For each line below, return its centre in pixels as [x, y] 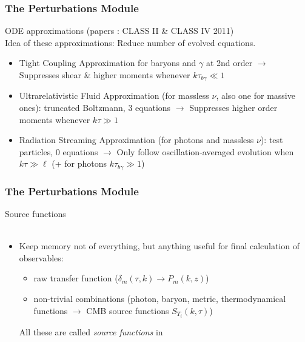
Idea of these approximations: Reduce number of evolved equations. [130, 42]
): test [272, 140]
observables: [41, 257]
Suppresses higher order [233, 108]
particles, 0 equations [59, 151]
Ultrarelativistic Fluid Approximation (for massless [114, 96]
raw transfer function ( [76, 278]
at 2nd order [229, 63]
